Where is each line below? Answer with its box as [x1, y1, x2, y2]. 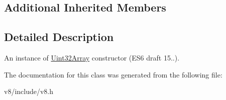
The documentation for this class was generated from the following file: [4, 69, 222, 79]
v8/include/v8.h [4, 86, 54, 96]
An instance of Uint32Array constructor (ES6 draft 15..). [4, 52, 180, 62]
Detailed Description [4, 29, 114, 44]
